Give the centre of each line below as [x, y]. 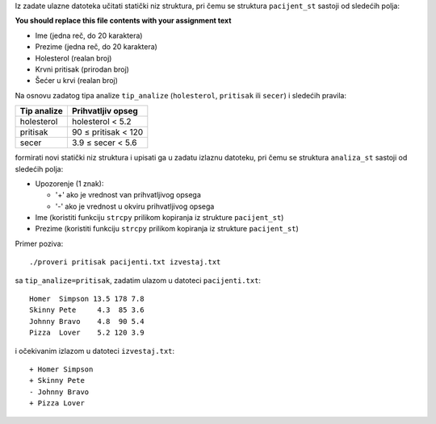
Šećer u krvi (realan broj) [77, 81]
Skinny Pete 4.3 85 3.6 [87, 310]
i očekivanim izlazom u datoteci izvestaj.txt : [95, 351]
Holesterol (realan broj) [73, 58]
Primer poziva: [39, 243]
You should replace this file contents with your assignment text [123, 21]
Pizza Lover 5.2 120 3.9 [87, 333]
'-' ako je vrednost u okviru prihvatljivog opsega [135, 206]
